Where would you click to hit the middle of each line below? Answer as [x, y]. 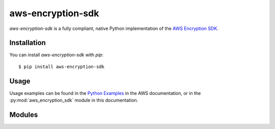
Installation [28, 43]
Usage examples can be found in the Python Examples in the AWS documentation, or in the [105, 93]
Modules [24, 115]
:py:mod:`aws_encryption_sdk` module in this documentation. [74, 100]
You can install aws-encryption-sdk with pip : [57, 55]
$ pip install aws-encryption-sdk [61, 67]
